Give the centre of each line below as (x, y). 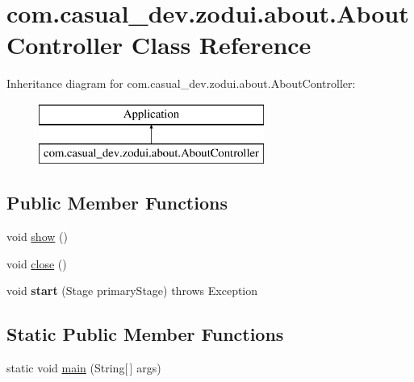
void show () (37, 237)
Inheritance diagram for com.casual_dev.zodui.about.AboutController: (181, 83)
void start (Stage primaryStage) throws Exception (132, 291)
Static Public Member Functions (145, 334)
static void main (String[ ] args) (84, 368)
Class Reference (221, 45)
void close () (37, 263)
